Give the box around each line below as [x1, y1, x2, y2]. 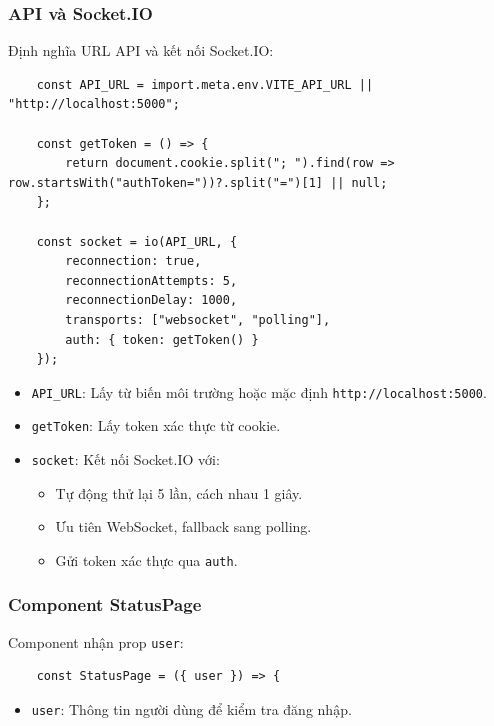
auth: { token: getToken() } [65, 332, 259, 347]
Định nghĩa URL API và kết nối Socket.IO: [8, 40, 274, 61]
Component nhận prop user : [8, 631, 184, 652]
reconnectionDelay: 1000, [65, 293, 238, 308]
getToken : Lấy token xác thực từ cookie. [31, 415, 281, 436]
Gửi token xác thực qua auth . [55, 549, 238, 570]
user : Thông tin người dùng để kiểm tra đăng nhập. [31, 699, 352, 719]
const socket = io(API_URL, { [36, 234, 238, 249]
